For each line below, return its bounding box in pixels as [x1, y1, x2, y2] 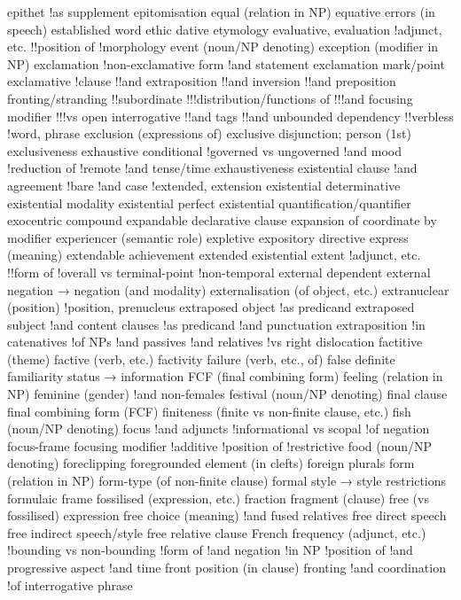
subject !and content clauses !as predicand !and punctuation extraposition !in [7, 315, 426, 333]
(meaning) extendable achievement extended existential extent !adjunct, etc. [7, 245, 421, 264]
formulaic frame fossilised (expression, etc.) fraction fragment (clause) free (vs [7, 488, 429, 507]
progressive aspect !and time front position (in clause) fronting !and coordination [7, 558, 446, 576]
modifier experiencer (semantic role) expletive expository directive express [7, 228, 409, 246]
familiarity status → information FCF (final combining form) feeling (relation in [7, 367, 443, 386]
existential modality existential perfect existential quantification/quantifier [7, 193, 411, 212]
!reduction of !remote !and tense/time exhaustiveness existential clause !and [7, 159, 418, 177]
